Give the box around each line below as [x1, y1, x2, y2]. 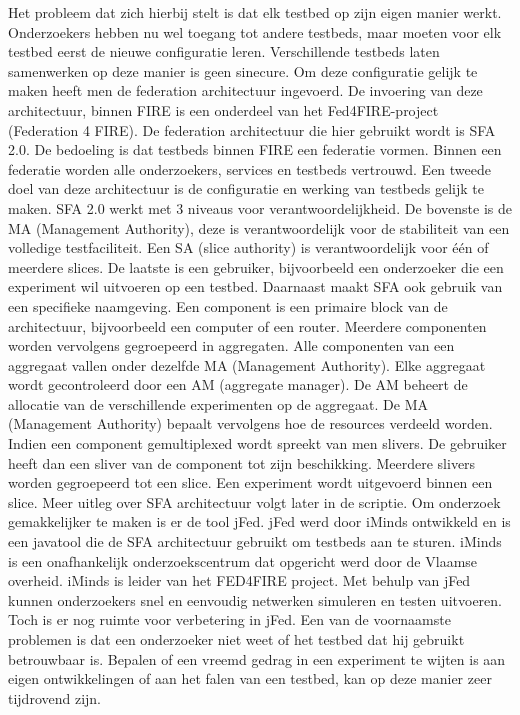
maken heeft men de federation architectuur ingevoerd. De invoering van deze [8, 80, 483, 101]
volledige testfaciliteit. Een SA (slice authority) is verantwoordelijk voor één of [8, 237, 489, 258]
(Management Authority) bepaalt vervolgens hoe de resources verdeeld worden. [8, 413, 493, 434]
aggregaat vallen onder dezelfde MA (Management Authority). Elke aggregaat [8, 354, 486, 375]
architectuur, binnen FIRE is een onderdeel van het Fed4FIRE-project [8, 99, 439, 120]
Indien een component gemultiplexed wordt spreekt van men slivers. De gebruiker [8, 433, 507, 454]
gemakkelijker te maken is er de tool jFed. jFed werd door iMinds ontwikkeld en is [8, 511, 511, 532]
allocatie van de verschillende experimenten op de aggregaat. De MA [8, 393, 428, 414]
